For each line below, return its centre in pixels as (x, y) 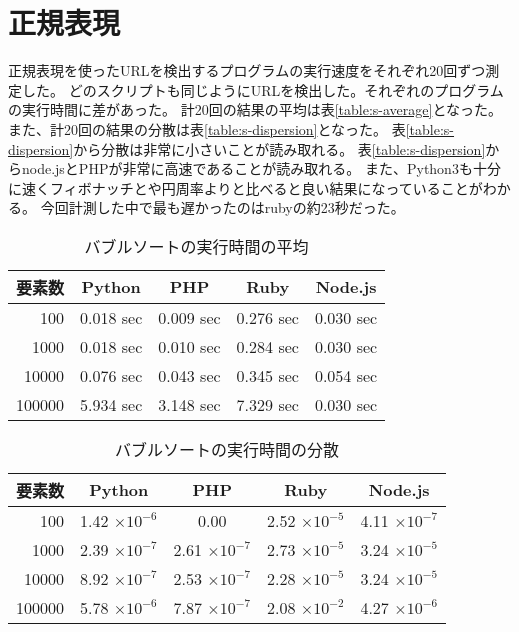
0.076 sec (111, 375)
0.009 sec (189, 317)
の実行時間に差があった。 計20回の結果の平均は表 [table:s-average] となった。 (255, 109)
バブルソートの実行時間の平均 (196, 246)
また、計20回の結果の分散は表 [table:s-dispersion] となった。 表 (207, 128)
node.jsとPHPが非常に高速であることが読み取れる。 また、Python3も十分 (261, 168)
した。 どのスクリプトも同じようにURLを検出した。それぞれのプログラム (262, 89)
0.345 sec (267, 375)
